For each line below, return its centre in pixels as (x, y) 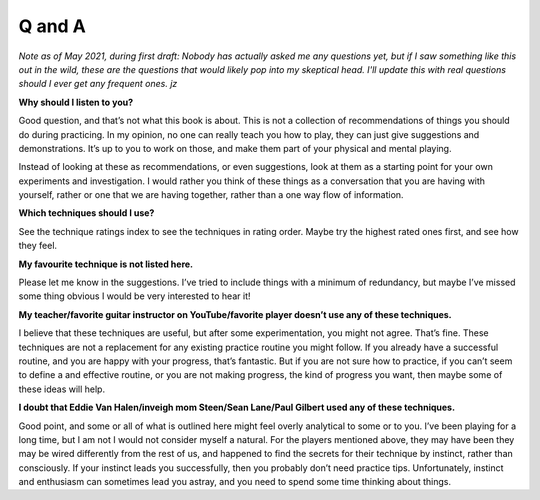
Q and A (52, 26)
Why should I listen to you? (76, 102)
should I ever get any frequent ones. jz (98, 84)
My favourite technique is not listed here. (106, 264)
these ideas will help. (61, 389)
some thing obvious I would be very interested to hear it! (134, 296)
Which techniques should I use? (86, 213)
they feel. (38, 246)
